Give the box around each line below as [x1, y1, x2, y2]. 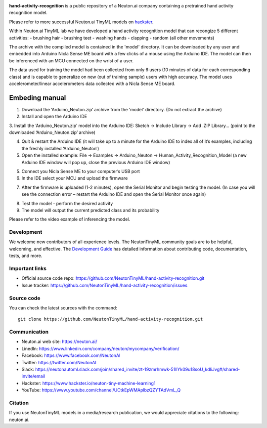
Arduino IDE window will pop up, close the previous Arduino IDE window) [21, 159, 170, 165]
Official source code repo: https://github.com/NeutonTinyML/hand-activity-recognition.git [21, 275, 205, 281]
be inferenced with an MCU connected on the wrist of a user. [9, 57, 133, 64]
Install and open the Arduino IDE [21, 114, 88, 120]
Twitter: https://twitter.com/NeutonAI [21, 359, 96, 365]
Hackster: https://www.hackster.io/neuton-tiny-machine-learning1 [21, 380, 156, 386]
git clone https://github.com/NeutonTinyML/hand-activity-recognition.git [18, 316, 203, 322]
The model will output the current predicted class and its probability [21, 207, 160, 213]
